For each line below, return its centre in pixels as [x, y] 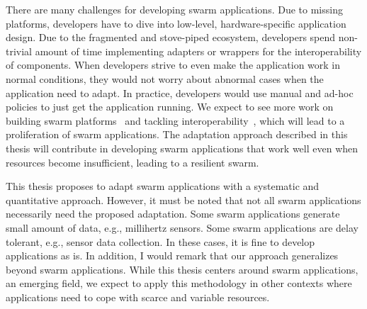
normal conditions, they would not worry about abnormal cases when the [165, 78]
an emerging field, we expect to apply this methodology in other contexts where [179, 283]
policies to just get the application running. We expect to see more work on [170, 107]
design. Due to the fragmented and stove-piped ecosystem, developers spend [171, 37]
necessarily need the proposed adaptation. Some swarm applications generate [173, 214]
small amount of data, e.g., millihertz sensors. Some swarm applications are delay [182, 227]
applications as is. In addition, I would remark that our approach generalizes [172, 255]
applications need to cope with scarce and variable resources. [138, 297]
